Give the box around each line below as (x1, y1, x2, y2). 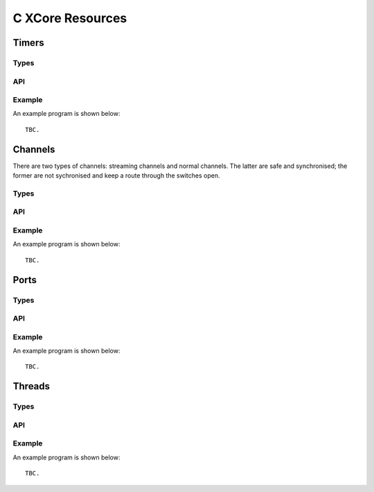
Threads (12, 380, 51, 392)
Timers (12, 37, 44, 49)
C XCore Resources (12, 10, 127, 26)
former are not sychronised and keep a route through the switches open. (12, 171, 220, 180)
